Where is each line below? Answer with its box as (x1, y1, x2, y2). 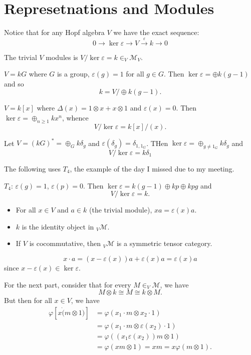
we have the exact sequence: (113, 27, 199, 37)
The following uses (4, 163, 61, 173)
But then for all (4, 295, 52, 305)
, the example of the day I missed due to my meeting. (70, 163, 234, 173)
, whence (62, 112, 89, 122)
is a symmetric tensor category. (116, 238, 212, 248)
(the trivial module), (89, 204, 152, 215)
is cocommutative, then (29, 238, 101, 248)
